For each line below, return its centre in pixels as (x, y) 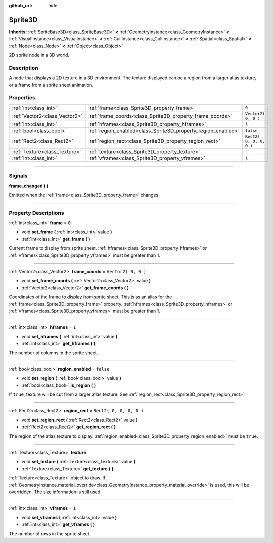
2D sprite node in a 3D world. (39, 55)
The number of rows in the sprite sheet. (50, 534)
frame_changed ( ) (29, 186)
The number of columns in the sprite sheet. (54, 353)
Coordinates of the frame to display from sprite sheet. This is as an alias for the (91, 297)
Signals (18, 176)
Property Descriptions (37, 213)
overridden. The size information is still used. (55, 492)
